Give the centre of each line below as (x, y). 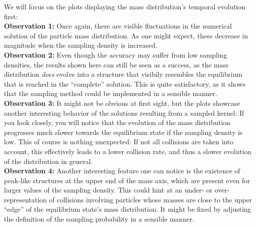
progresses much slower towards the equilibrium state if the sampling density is (123, 132)
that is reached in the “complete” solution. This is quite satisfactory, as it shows (125, 83)
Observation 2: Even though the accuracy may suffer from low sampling (115, 54)
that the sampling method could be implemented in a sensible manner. (111, 93)
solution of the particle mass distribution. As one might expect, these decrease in (126, 35)
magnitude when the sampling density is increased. (81, 45)
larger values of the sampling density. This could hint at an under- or (108, 190)
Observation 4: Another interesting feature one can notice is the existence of (122, 171)
